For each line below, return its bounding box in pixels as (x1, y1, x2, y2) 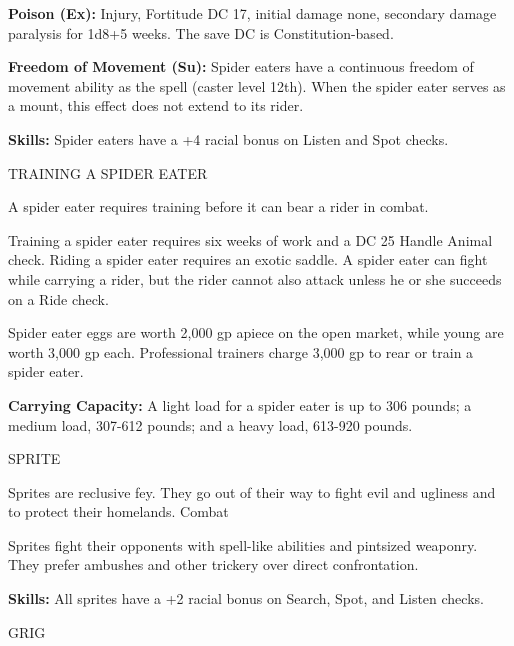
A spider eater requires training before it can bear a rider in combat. (8, 196, 429, 217)
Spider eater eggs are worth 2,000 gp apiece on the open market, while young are (8, 322, 504, 343)
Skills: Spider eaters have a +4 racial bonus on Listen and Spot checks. (8, 128, 449, 149)
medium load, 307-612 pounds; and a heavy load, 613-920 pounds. (8, 414, 413, 435)
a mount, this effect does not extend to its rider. (8, 95, 304, 116)
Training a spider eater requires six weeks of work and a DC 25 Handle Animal (8, 229, 493, 250)
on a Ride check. (8, 288, 109, 309)
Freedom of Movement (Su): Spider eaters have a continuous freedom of (8, 56, 474, 77)
